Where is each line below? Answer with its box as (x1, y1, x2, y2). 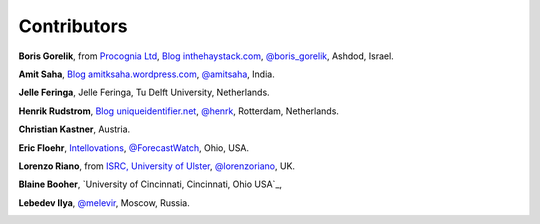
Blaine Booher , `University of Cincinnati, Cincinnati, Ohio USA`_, (18, 178, 283, 190)
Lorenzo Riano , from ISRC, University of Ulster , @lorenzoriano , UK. (18, 160, 295, 172)
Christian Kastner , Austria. (18, 123, 131, 135)
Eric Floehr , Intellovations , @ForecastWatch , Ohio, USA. (18, 141, 250, 154)
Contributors (18, 15, 129, 37)
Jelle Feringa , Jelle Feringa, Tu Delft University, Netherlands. (18, 86, 270, 99)
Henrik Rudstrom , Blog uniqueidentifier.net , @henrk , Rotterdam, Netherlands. (18, 105, 340, 117)
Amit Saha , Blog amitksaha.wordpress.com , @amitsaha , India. (18, 68, 275, 80)
